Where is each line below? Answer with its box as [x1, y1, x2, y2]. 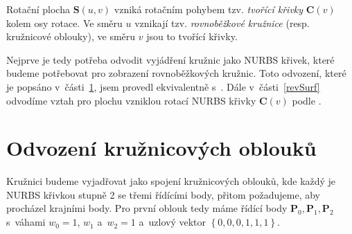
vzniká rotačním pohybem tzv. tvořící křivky [114, 2, 303, 16]
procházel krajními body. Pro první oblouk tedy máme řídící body [6, 201, 288, 215]
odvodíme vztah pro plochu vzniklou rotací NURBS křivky [6, 93, 256, 107]
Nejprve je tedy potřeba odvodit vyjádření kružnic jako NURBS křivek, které [6, 52, 335, 66]
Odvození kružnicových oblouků [6, 134, 317, 162]
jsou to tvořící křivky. [146, 29, 238, 44]
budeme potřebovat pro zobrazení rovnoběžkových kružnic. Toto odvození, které [6, 66, 346, 80]
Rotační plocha [6, 2, 70, 16]
